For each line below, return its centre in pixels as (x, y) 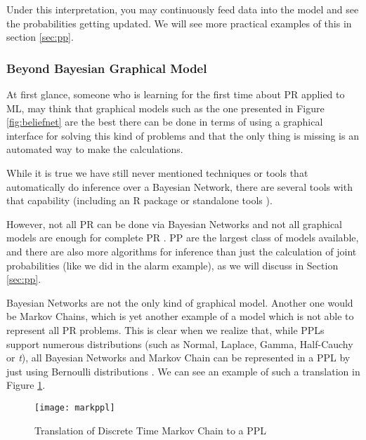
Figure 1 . (26, 385)
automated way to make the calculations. (95, 149)
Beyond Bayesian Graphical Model (107, 68)
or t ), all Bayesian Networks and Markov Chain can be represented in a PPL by (178, 358)
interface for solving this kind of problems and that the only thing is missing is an (183, 135)
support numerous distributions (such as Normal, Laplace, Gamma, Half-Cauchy (180, 344)
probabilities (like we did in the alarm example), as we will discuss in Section (172, 265)
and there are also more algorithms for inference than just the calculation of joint (182, 251)
